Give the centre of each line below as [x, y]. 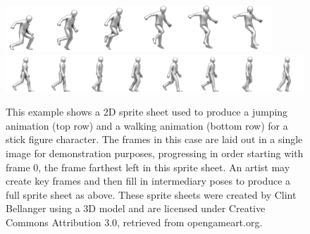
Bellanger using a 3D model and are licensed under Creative [136, 208]
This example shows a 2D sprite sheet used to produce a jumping [147, 112]
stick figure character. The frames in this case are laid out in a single [154, 139]
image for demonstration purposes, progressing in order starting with [155, 153]
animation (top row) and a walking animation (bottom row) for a [147, 125]
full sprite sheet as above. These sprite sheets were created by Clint [151, 194]
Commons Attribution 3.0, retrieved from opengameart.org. [134, 222]
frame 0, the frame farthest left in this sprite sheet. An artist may [148, 167]
